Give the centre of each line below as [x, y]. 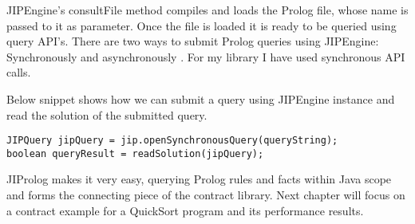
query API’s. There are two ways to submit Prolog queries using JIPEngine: [193, 41]
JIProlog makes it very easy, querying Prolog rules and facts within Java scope [199, 179]
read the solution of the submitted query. [107, 114]
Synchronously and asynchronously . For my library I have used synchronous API [206, 56]
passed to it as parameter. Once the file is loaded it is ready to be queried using [202, 25]
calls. [19, 72]
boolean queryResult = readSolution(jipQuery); [135, 153]
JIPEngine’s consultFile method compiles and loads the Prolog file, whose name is [207, 10]
